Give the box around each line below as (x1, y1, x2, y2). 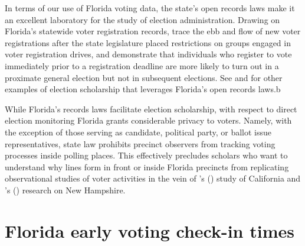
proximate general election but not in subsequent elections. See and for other (5, 71, 283, 83)
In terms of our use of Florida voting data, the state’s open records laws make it (5, 2, 295, 14)
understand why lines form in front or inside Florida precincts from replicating (5, 160, 289, 173)
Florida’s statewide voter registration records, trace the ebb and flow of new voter (5, 25, 301, 37)
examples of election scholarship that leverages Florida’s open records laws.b (5, 83, 281, 95)
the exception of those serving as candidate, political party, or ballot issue (5, 125, 272, 138)
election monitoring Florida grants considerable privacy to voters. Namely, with (5, 114, 292, 127)
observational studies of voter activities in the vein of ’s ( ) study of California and (5, 172, 301, 184)
